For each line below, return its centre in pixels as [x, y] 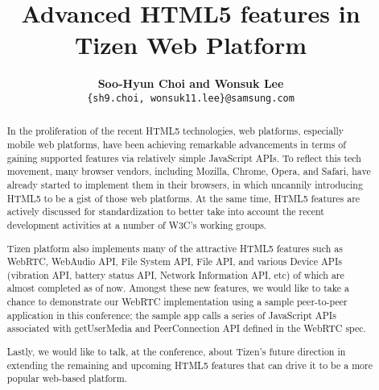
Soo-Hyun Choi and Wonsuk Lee [191, 83]
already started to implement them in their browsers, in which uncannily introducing [185, 184]
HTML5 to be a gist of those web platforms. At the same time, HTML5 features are [183, 198]
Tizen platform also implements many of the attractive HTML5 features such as [175, 248]
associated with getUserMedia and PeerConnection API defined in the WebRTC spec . [186, 328]
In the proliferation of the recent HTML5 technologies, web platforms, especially [175, 131]
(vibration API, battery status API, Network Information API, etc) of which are [175, 274]
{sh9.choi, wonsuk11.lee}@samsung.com [191, 98]
